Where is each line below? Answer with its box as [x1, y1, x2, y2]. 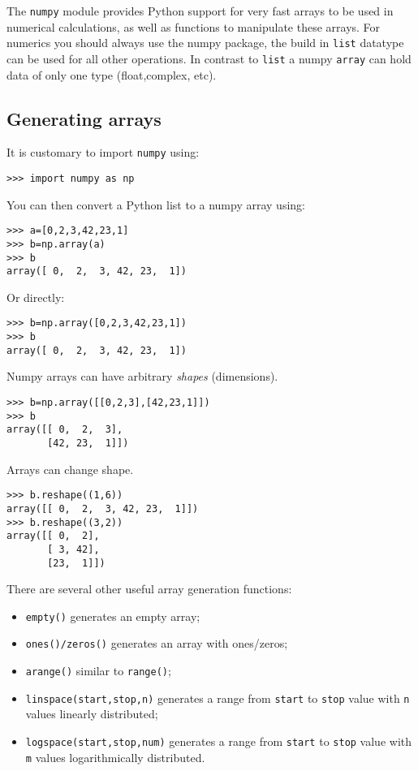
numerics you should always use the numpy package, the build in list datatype [6, 34, 404, 51]
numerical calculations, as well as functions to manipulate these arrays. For [6, 18, 381, 35]
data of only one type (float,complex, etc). [6, 66, 217, 83]
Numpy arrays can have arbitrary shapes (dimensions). [6, 368, 278, 385]
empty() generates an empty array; [25, 607, 200, 624]
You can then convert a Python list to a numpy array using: [6, 196, 305, 213]
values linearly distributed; [25, 705, 158, 722]
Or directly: [6, 288, 65, 305]
